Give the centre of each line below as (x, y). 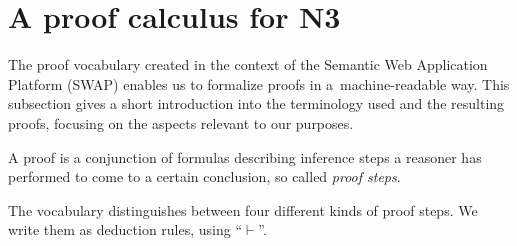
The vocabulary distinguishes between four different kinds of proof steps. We (243, 209)
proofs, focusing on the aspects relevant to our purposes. (181, 122)
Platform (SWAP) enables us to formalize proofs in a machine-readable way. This (259, 83)
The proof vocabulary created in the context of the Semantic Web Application (248, 64)
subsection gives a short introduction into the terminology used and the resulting (256, 103)
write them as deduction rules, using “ (125, 229)
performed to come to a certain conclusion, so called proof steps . (204, 176)
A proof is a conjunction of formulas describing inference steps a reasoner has (245, 156)
